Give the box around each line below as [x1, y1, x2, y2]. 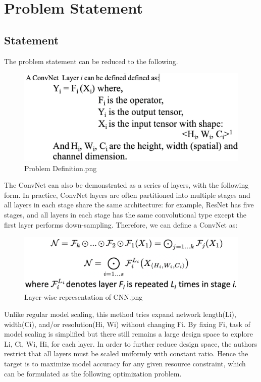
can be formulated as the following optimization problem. [4, 368, 182, 378]
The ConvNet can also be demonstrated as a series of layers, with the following [4, 180, 249, 190]
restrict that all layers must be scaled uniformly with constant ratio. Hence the [4, 348, 248, 359]
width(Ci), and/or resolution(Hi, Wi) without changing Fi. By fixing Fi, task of [4, 318, 250, 329]
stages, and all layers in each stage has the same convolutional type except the [4, 209, 246, 220]
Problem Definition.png [24, 162, 97, 173]
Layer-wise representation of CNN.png [24, 292, 143, 302]
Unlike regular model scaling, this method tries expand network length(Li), [4, 309, 236, 319]
